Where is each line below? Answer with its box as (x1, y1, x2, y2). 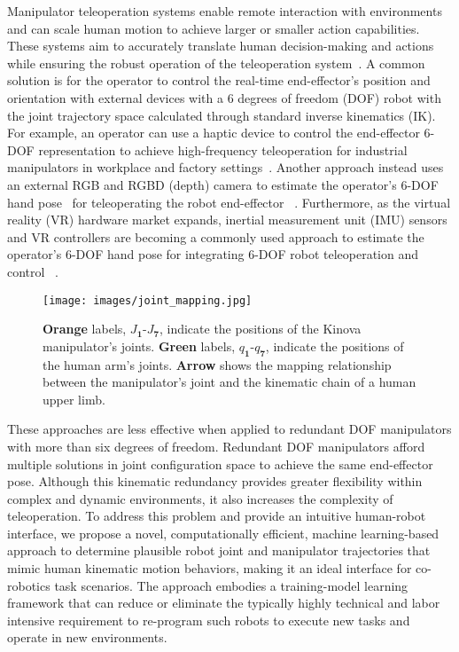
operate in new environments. (7, 628, 167, 647)
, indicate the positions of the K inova (159, 319, 362, 338)
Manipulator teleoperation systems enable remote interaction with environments (7, 2, 442, 20)
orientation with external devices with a (7, 88, 223, 106)
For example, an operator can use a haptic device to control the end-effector (7, 123, 420, 142)
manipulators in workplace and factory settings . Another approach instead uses (7, 158, 444, 177)
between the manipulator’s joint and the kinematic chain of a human (43, 373, 416, 391)
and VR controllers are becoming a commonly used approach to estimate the (7, 227, 424, 246)
